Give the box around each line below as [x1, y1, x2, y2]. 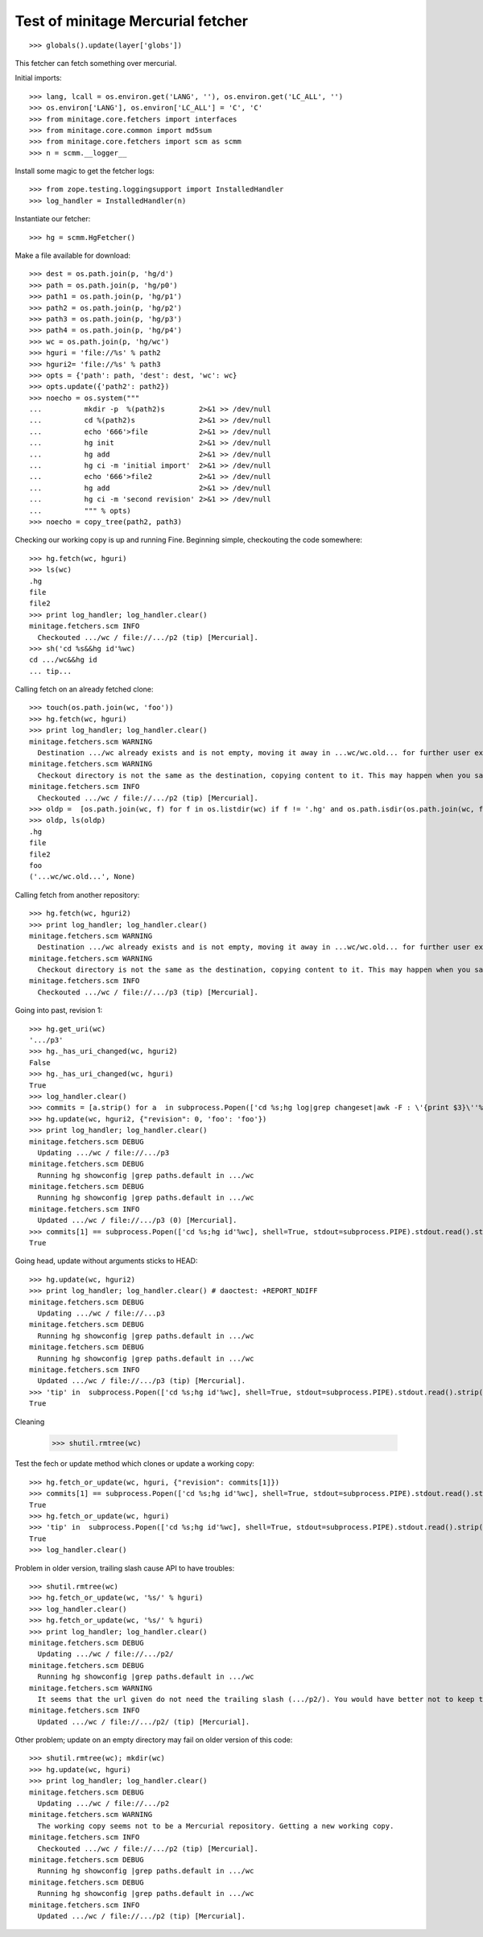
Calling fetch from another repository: [14, 890, 140, 899]
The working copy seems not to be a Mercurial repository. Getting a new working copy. [37, 1821, 394, 1831]
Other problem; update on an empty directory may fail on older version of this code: [14, 1735, 293, 1745]
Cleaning [14, 1417, 45, 1427]
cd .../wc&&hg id [29, 655, 97, 664]
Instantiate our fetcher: [14, 214, 91, 224]
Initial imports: [14, 73, 62, 83]
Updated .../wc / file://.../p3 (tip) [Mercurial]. [37, 1377, 246, 1386]
